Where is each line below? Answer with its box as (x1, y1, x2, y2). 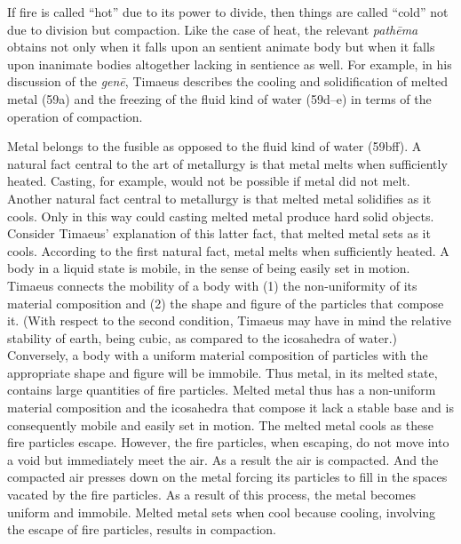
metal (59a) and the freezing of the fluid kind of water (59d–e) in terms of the (7, 89, 432, 108)
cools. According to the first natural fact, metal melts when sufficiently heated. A (7, 241, 449, 260)
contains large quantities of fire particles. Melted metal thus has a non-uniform (7, 380, 436, 399)
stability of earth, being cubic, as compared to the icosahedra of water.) (7, 328, 398, 347)
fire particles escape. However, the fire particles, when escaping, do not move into (7, 433, 449, 452)
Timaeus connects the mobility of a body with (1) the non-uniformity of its (7, 276, 417, 294)
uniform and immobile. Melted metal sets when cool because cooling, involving (7, 502, 436, 521)
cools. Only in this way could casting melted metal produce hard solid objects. (7, 206, 434, 225)
